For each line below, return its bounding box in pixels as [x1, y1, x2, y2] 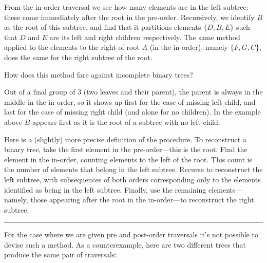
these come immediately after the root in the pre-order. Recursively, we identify [4, 11, 255, 22]
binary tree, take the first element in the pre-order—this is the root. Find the [4, 144, 247, 155]
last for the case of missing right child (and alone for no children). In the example [4, 106, 261, 117]
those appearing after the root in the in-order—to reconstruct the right [30, 194, 254, 205]
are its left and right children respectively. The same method [49, 31, 240, 42]
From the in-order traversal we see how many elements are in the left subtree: [4, 2, 249, 12]
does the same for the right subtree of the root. [4, 51, 152, 62]
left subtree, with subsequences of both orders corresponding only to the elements [4, 174, 261, 184]
